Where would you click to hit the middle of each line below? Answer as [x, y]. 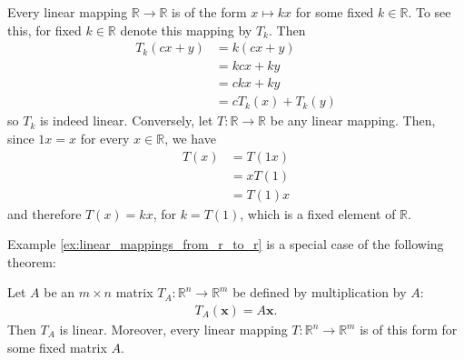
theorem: [32, 261]
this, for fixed [44, 30]
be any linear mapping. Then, [353, 120]
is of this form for [409, 329]
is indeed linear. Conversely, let [126, 120]
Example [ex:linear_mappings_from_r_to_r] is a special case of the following [226, 244]
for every [105, 138]
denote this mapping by [186, 30]
